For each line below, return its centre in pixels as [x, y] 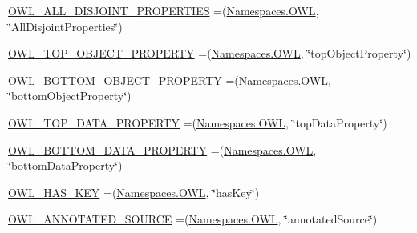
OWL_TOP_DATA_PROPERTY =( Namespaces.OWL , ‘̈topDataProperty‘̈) [198, 122]
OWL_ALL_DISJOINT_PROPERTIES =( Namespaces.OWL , [164, 10]
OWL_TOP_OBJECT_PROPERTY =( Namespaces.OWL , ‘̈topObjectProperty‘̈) [210, 53]
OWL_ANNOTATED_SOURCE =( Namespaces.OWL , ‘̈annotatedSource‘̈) [193, 219]
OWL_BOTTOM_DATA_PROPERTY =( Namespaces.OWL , [162, 149]
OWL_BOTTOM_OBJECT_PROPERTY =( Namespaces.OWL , [170, 80]
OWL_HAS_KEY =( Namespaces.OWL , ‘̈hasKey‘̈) [134, 192]
